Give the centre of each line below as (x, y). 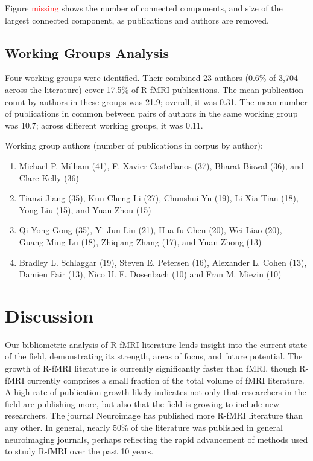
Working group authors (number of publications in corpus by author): (134, 145)
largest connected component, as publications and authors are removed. (137, 20)
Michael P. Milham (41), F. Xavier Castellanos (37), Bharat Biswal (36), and (161, 165)
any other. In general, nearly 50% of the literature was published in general (144, 427)
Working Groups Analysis (87, 52)
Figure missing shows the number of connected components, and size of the (144, 8)
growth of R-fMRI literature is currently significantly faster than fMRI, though (151, 368)
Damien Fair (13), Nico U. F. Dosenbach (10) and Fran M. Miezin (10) (150, 274)
